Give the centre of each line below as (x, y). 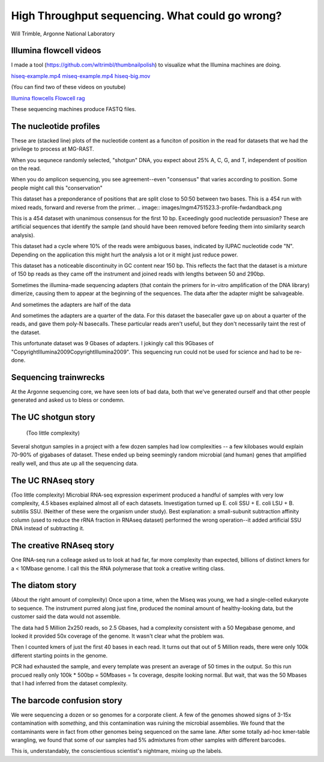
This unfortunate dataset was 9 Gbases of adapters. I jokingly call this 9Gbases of (112, 343)
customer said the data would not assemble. (66, 617)
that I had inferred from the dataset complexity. (69, 683)
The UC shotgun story (53, 417)
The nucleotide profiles (55, 126)
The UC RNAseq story (53, 480)
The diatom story (44, 585)
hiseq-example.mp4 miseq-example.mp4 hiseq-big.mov (81, 76)
